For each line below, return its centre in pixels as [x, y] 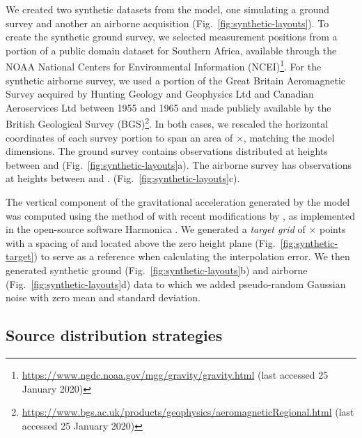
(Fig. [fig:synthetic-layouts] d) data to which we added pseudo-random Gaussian [176, 284]
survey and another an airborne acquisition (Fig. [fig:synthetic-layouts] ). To [167, 23]
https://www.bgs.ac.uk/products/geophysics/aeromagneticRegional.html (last [188, 412]
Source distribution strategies [114, 335]
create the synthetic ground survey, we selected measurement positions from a [172, 37]
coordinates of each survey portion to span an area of [119, 137]
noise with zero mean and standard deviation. [103, 297]
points [332, 229]
